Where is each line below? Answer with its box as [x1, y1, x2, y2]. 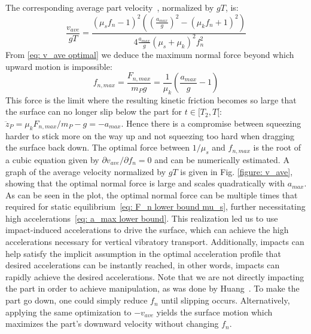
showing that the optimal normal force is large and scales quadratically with [5, 177, 285, 189]
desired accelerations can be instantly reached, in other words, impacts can [5, 259, 280, 271]
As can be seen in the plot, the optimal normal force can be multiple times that [5, 188, 298, 201]
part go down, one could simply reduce [5, 294, 148, 307]
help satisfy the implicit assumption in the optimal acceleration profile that [5, 247, 281, 259]
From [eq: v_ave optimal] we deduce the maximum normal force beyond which [5, 48, 294, 60]
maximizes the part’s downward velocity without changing [5, 317, 219, 330]
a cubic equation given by [5, 153, 99, 166]
